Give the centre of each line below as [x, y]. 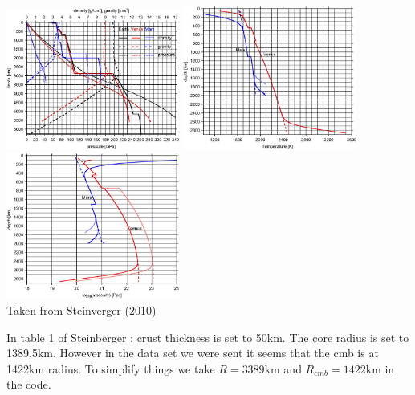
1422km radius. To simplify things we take [111, 368]
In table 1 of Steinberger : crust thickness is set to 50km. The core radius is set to [208, 337]
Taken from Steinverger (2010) [81, 309]
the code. [29, 384]
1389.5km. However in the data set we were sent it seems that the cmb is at [193, 353]
